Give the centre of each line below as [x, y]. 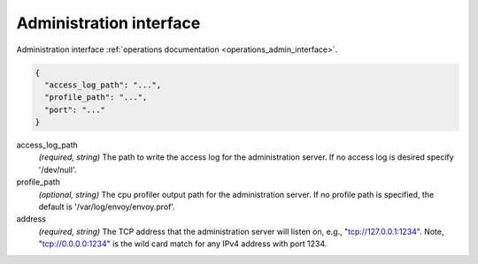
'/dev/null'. [58, 170]
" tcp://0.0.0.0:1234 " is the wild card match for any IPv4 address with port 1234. [183, 244]
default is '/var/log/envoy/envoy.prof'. [107, 207]
